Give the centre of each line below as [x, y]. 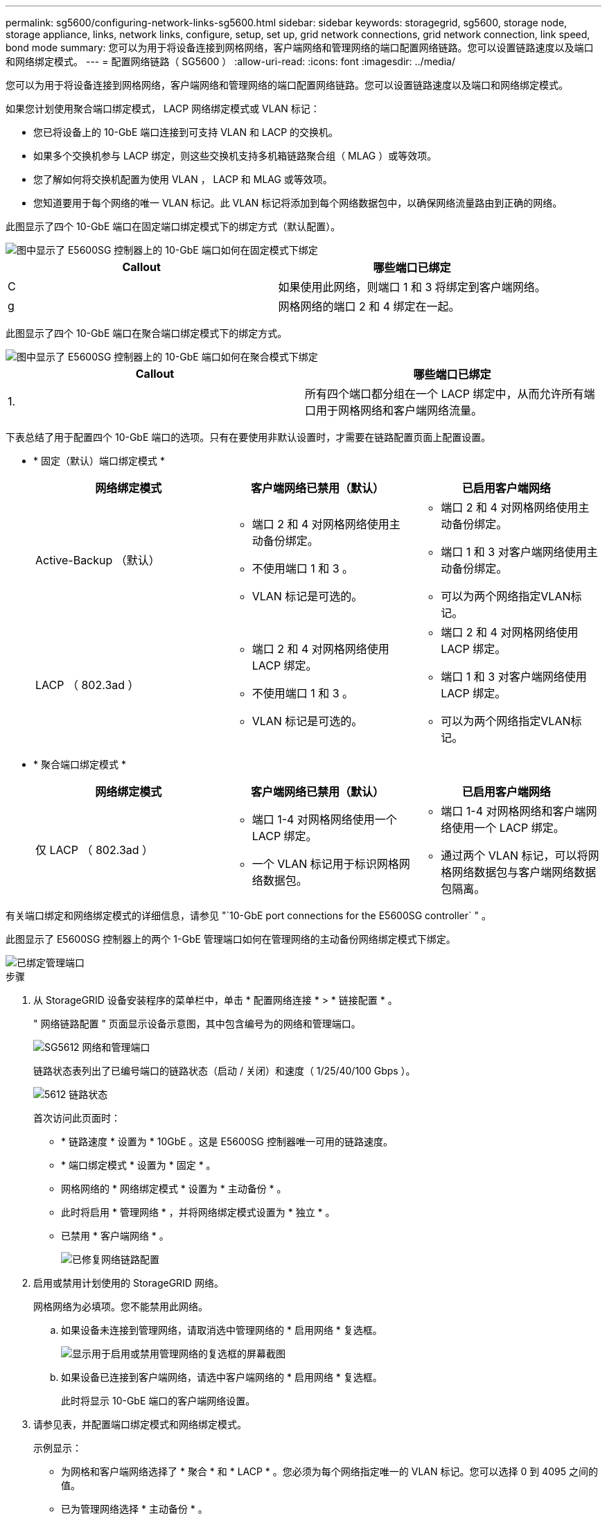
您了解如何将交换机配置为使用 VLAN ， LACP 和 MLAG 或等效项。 [183, 179]
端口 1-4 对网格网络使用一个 [324, 819]
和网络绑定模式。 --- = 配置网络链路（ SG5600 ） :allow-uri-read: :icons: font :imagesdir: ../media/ [230, 61]
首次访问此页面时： [77, 1118]
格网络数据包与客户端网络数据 [519, 872]
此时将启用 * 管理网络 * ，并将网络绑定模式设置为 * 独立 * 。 [198, 1212]
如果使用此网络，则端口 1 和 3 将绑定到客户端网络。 [412, 287]
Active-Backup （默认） [98, 560]
